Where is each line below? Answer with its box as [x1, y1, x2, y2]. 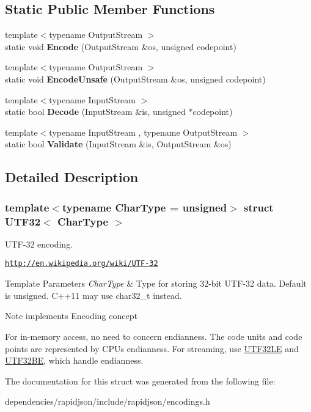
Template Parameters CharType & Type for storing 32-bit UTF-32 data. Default [5, 277, 307, 290]
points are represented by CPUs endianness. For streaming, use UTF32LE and [5, 342, 299, 355]
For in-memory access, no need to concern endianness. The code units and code [5, 329, 302, 342]
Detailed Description [5, 167, 139, 186]
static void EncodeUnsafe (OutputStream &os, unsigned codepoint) [5, 72, 266, 85]
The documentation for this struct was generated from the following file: [5, 374, 276, 387]
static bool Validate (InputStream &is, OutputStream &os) [5, 138, 232, 150]
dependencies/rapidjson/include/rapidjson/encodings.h [5, 395, 210, 408]
